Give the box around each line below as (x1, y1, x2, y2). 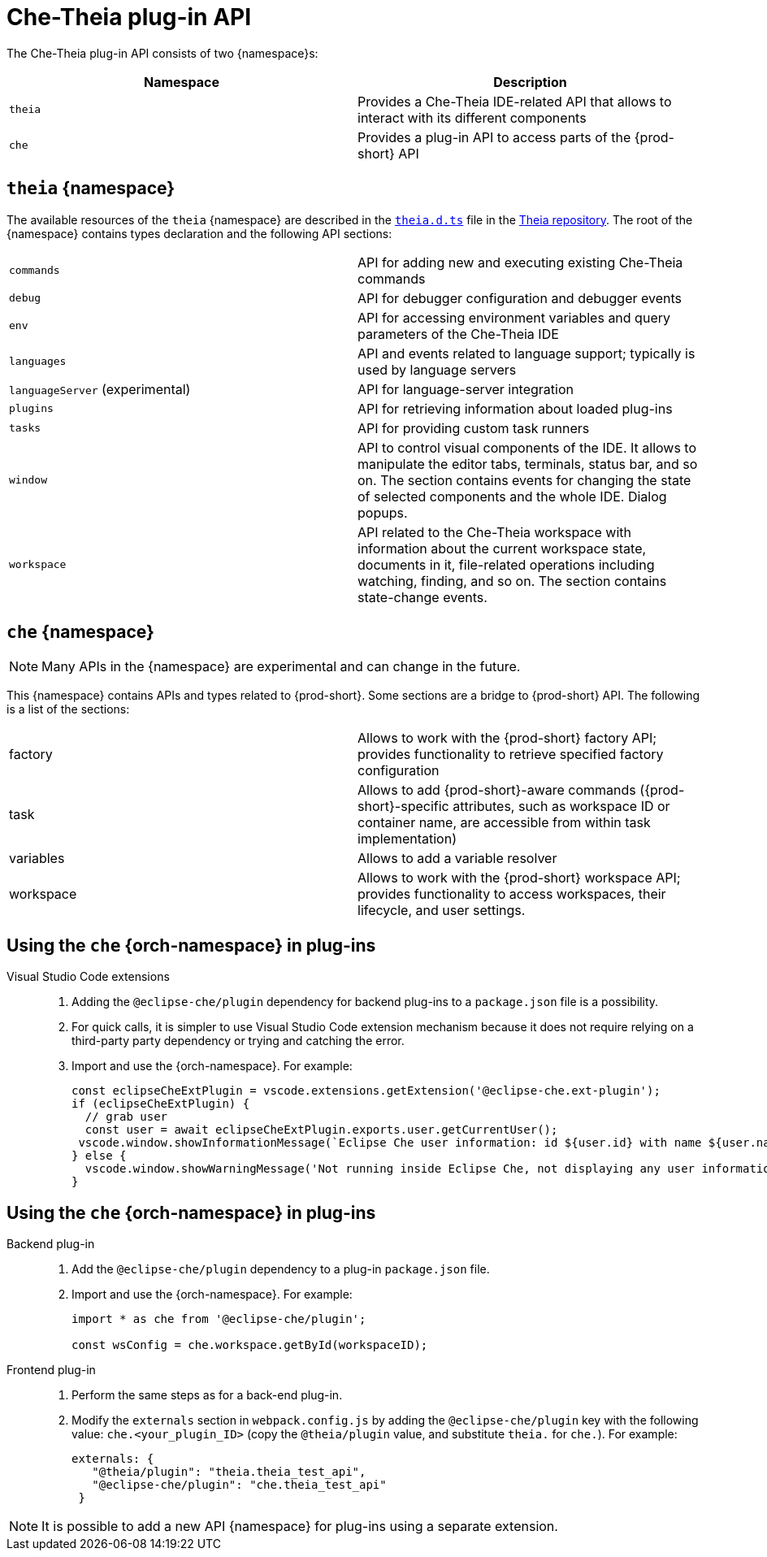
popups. (357, 504, 408, 521)
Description (493, 73, 567, 90)
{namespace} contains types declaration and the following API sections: (6, 226, 392, 241)
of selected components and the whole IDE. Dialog (357, 488, 667, 505)
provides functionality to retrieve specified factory (357, 746, 664, 763)
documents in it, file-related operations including (357, 556, 655, 573)
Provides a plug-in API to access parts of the (357, 128, 631, 145)
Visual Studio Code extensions (6, 969, 170, 984)
